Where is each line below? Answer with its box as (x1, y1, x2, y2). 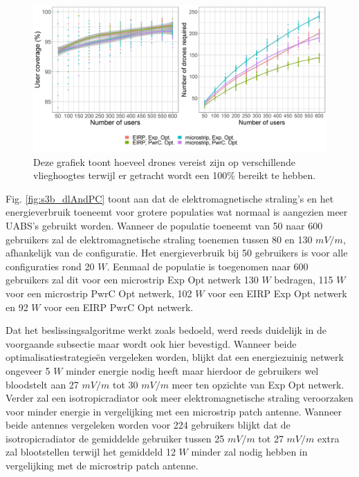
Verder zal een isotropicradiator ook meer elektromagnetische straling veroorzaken (6, 391, 353, 405)
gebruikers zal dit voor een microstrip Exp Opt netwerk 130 (6, 272, 259, 287)
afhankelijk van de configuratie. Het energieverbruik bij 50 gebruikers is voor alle (6, 245, 348, 260)
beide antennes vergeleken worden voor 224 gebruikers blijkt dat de (6, 418, 291, 432)
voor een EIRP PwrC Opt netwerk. (44, 299, 194, 314)
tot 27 (258, 431, 284, 445)
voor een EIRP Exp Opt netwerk (208, 286, 347, 300)
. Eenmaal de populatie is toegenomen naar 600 (107, 259, 309, 273)
